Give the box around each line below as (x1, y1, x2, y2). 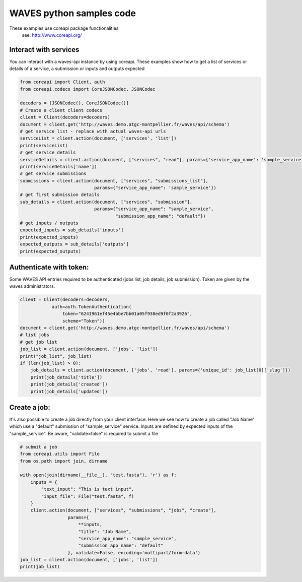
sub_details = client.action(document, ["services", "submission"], (20, 199, 193, 205)
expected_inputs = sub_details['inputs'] (20, 227, 124, 233)
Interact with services (9, 45, 80, 54)
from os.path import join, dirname (20, 458, 108, 464)
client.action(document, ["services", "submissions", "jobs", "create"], (30, 507, 216, 513)
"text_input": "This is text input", (41, 486, 134, 492)
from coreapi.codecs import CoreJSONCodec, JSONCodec (20, 86, 156, 92)
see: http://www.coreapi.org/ (22, 32, 82, 38)
